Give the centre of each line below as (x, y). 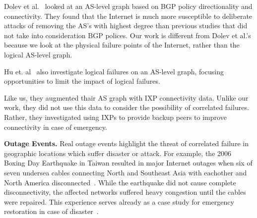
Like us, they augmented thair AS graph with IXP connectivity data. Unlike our (126, 97)
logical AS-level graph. (38, 54)
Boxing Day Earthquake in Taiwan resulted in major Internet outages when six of (128, 163)
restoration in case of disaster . (51, 211)
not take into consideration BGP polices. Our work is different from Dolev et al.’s (128, 35)
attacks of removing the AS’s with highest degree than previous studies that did (126, 26)
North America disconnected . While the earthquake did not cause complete (120, 182)
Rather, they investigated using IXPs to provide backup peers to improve (115, 117)
